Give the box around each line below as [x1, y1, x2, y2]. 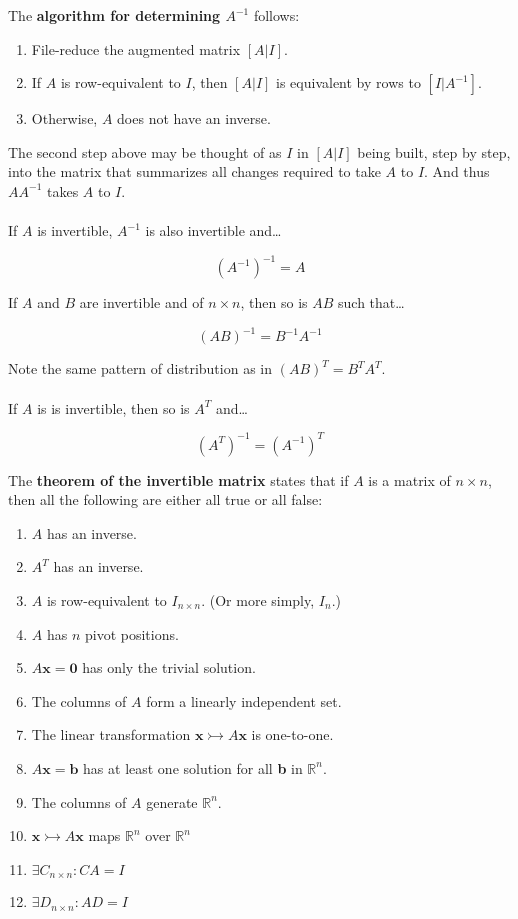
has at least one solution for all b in [83, 757, 303, 778]
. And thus [424, 161, 490, 182]
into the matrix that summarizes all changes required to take [8, 161, 381, 182]
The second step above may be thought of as [8, 141, 282, 162]
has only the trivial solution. [82, 657, 256, 678]
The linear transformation [31, 724, 191, 745]
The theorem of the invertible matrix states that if [8, 469, 349, 490]
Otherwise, [31, 108, 98, 129]
